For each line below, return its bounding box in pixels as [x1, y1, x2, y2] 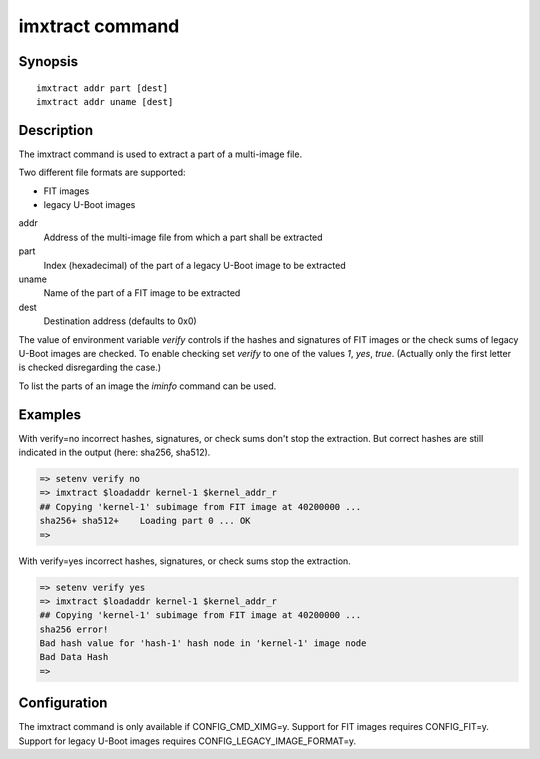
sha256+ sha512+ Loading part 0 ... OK [39, 515, 251, 527]
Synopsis [18, 53, 79, 70]
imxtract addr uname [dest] [36, 96, 174, 107]
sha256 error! [39, 623, 109, 635]
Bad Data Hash [39, 651, 109, 663]
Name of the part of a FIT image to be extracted [43, 287, 241, 299]
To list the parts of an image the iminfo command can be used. [18, 380, 277, 392]
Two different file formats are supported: [18, 166, 186, 179]
